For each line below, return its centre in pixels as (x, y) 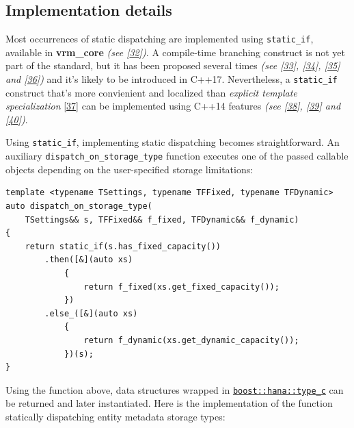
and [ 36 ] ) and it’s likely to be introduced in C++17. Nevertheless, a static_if (172, 79)
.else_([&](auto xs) (91, 313)
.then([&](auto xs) (89, 260)
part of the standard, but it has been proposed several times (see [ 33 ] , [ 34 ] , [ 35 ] (173, 65)
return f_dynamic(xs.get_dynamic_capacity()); (191, 340)
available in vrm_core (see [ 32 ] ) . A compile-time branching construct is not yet (175, 52)
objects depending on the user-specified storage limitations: (130, 169)
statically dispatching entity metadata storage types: (115, 416)
